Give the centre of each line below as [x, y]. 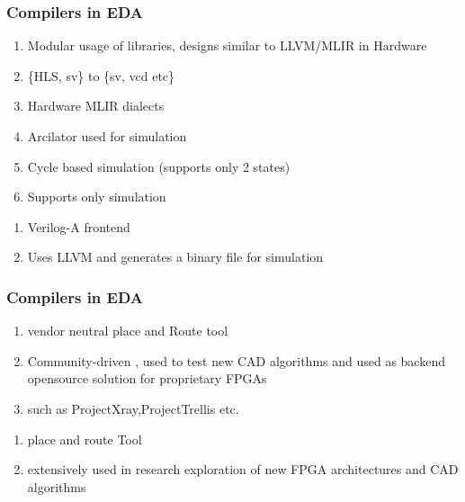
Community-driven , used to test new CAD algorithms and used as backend [236, 360]
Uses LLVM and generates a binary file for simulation [175, 257]
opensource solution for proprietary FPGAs [147, 378]
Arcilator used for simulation [107, 136]
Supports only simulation [97, 197]
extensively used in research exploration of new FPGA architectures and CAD [243, 469]
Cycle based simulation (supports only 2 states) [159, 166]
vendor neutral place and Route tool [128, 331]
